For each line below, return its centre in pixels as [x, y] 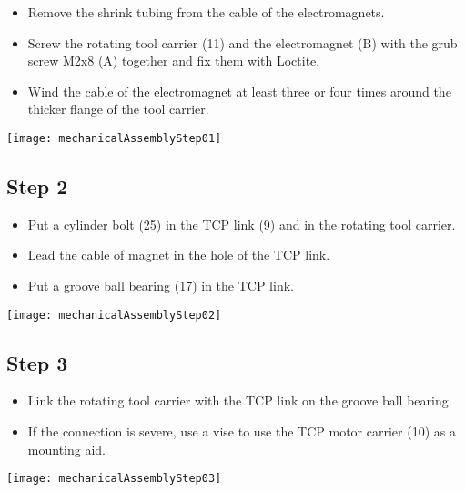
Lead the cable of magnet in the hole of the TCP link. [179, 255]
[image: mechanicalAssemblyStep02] [114, 315]
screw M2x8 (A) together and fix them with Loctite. [174, 61]
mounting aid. [66, 449]
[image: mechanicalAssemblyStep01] [114, 138]
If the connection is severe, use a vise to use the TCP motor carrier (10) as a [242, 431]
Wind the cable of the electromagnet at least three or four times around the [239, 91]
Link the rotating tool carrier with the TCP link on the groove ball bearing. [240, 400]
